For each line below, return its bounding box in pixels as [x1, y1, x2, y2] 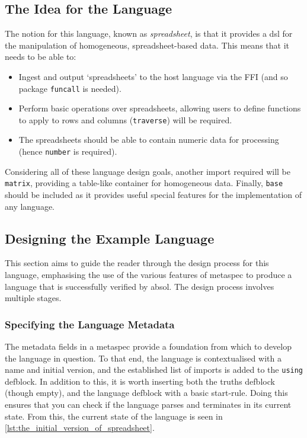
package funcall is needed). [18, 82, 121, 94]
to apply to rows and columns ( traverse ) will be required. [18, 113, 232, 126]
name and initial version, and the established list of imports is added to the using [5, 363, 303, 376]
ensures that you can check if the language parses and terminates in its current [5, 398, 292, 410]
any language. [5, 200, 55, 212]
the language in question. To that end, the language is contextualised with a [5, 351, 282, 364]
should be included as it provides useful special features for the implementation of [5, 188, 302, 200]
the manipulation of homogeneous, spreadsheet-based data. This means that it [5, 39, 290, 51]
